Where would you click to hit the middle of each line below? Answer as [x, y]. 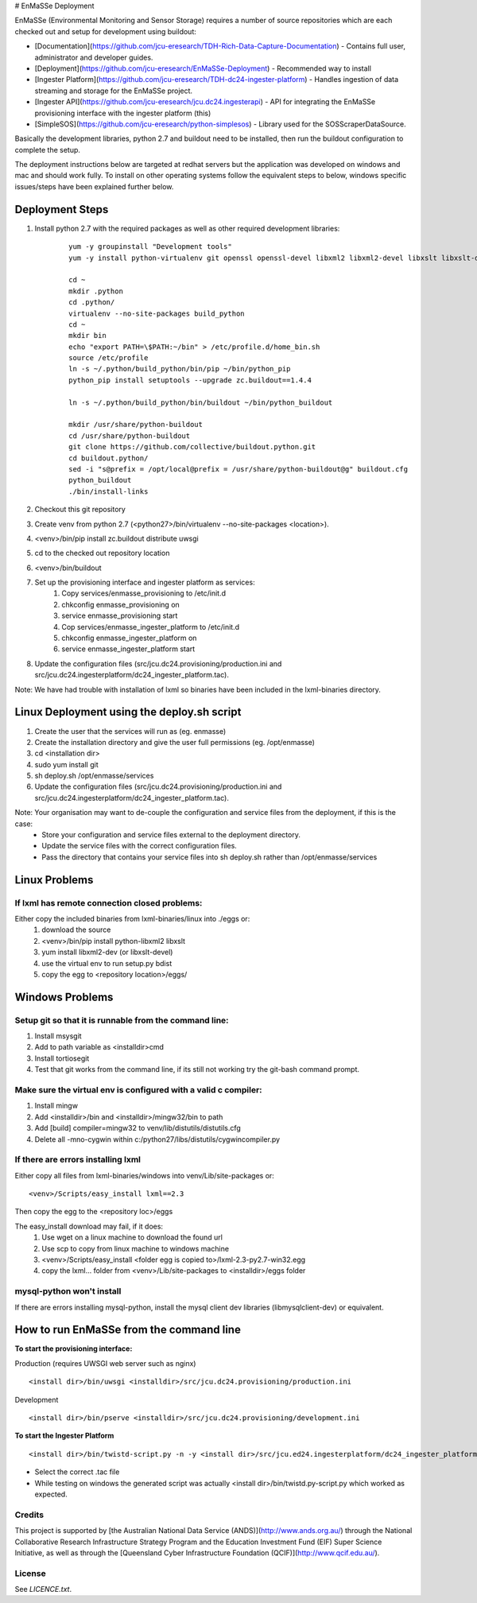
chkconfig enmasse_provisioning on [121, 604]
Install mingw [56, 1106]
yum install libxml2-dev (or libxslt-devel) [107, 952]
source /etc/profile [109, 358]
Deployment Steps [62, 210]
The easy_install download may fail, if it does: [89, 1226]
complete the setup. [48, 149]
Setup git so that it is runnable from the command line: [122, 1020]
